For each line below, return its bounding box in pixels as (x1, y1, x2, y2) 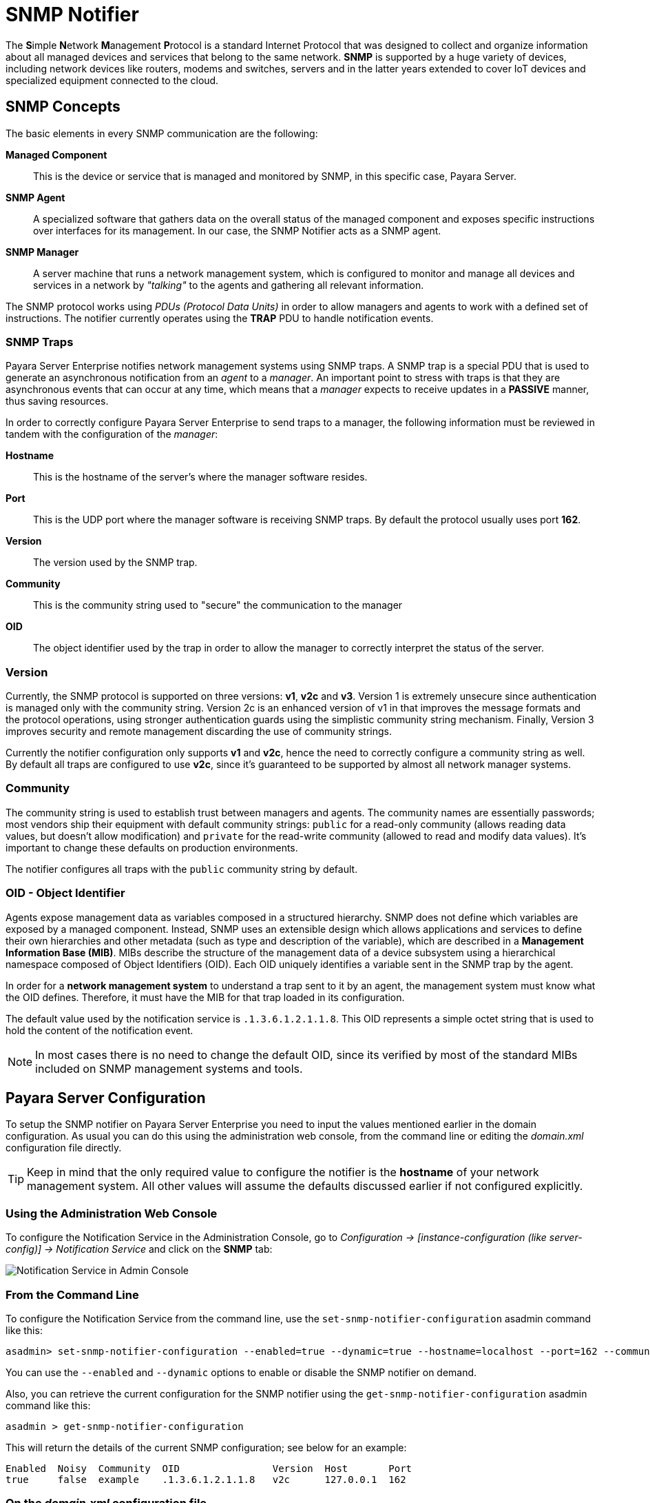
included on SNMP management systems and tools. (35, 1061, 303, 1076)
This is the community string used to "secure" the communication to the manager (33, 599, 403, 612)
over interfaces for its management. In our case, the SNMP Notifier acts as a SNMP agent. (33, 224, 441, 236)
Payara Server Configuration (6, 1089, 206, 1107)
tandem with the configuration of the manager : (6, 428, 218, 441)
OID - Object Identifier (6, 886, 125, 900)
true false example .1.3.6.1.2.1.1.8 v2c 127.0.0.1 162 (6, 1473, 406, 1485)
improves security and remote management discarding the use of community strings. (6, 725, 392, 738)
